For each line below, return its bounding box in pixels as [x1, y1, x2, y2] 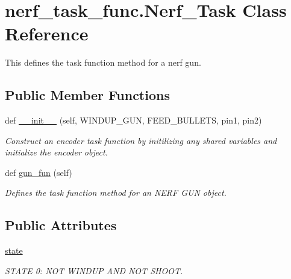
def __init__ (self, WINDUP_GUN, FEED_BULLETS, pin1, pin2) [5, 114, 262, 127]
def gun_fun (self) [5, 166, 72, 178]
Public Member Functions [5, 86, 170, 104]
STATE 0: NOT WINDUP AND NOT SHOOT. [5, 264, 183, 277]
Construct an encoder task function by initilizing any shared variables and [5, 134, 277, 146]
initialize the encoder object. [5, 146, 108, 158]
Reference [5, 21, 89, 46]
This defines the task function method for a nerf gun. [5, 56, 201, 69]
